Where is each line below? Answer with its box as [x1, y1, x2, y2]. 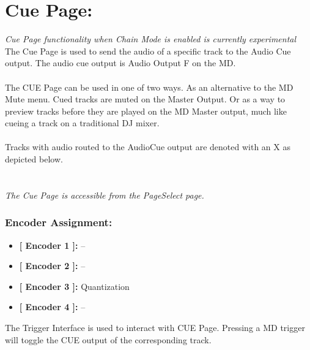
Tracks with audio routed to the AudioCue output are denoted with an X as [5, 140, 290, 153]
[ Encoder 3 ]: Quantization [19, 280, 130, 292]
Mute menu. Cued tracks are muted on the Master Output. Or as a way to [5, 93, 286, 105]
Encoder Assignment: [5, 215, 113, 230]
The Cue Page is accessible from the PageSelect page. [5, 188, 204, 201]
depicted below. [5, 153, 63, 165]
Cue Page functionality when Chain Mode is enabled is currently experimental [5, 32, 297, 45]
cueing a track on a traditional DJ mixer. [5, 116, 160, 129]
